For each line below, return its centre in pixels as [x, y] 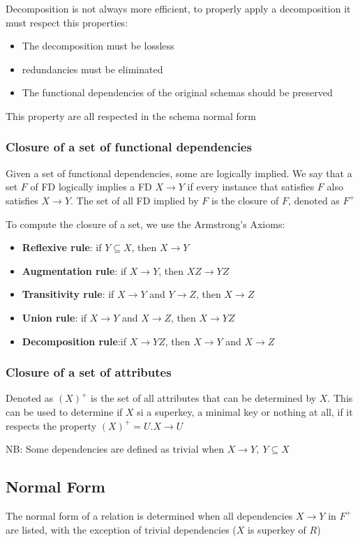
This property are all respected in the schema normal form [131, 115]
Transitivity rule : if [68, 294]
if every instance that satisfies [251, 187]
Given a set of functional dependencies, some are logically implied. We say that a [179, 173]
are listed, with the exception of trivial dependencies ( [121, 529]
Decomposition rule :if [74, 341]
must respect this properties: [67, 22]
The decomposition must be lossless [98, 46]
